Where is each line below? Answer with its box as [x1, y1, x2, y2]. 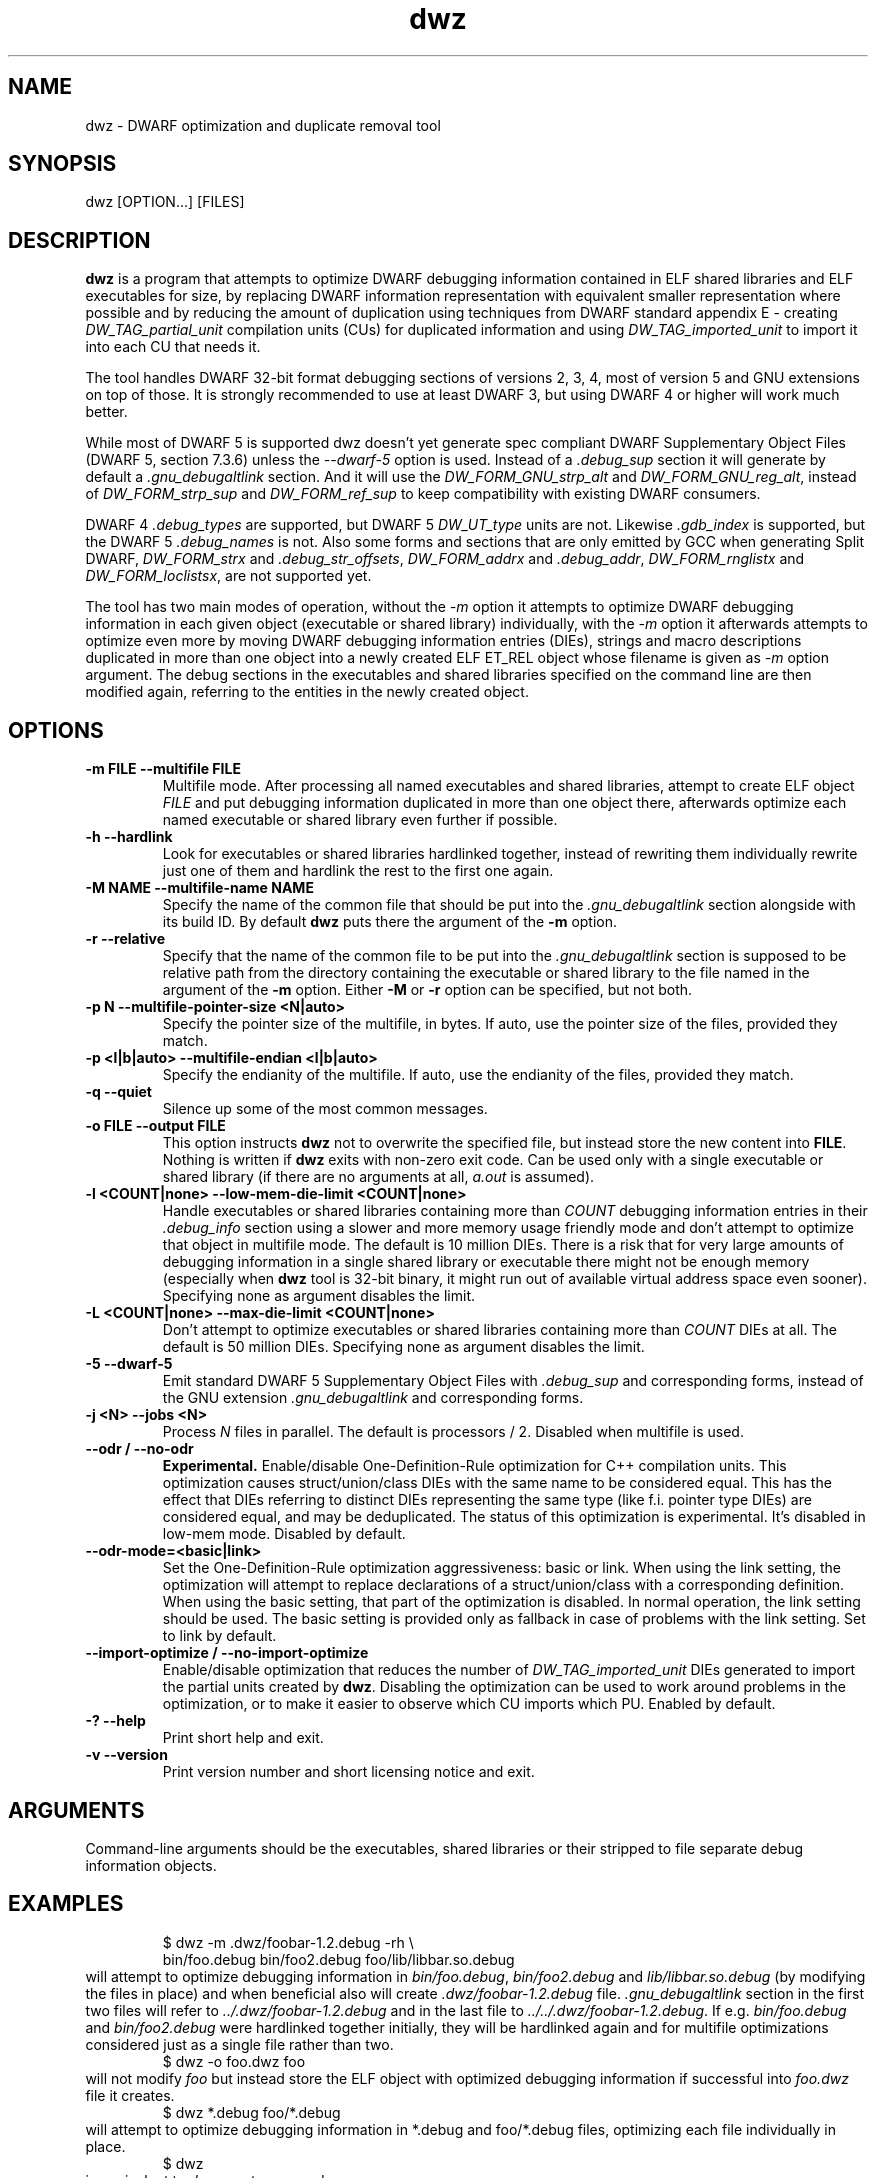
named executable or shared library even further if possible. [162, 811, 558, 829]
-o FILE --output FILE [85, 1117, 226, 1135]
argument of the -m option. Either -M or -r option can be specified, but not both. [162, 981, 693, 999]
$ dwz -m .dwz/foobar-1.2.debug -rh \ [162, 1933, 414, 1951]
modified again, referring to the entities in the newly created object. [85, 683, 529, 701]
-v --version [85, 1746, 168, 1764]
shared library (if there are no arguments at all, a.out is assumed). [162, 1168, 595, 1186]
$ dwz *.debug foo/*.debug [162, 2103, 341, 2121]
